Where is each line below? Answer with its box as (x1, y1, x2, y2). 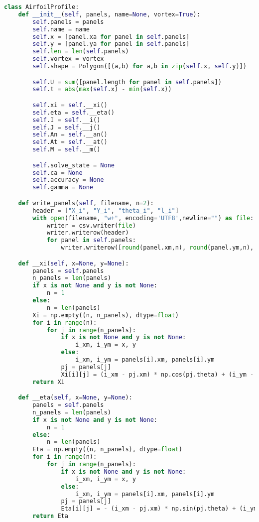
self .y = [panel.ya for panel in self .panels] (32, 40, 190, 48)
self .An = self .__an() (32, 131, 108, 138)
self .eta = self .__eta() (32, 109, 115, 116)
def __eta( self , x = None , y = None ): (18, 394, 132, 401)
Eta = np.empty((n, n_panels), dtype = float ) (32, 446, 182, 453)
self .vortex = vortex (32, 55, 104, 63)
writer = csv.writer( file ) (46, 222, 136, 229)
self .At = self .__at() (32, 138, 108, 146)
